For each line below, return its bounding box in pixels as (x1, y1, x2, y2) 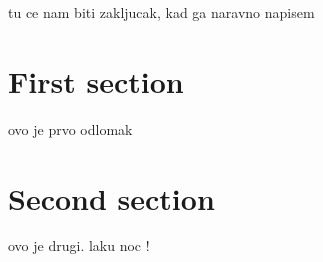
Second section (8, 177, 215, 218)
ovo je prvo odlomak (8, 118, 133, 139)
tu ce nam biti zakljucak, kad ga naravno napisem (8, 2, 315, 22)
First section (8, 60, 184, 101)
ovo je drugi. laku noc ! (8, 235, 150, 256)
